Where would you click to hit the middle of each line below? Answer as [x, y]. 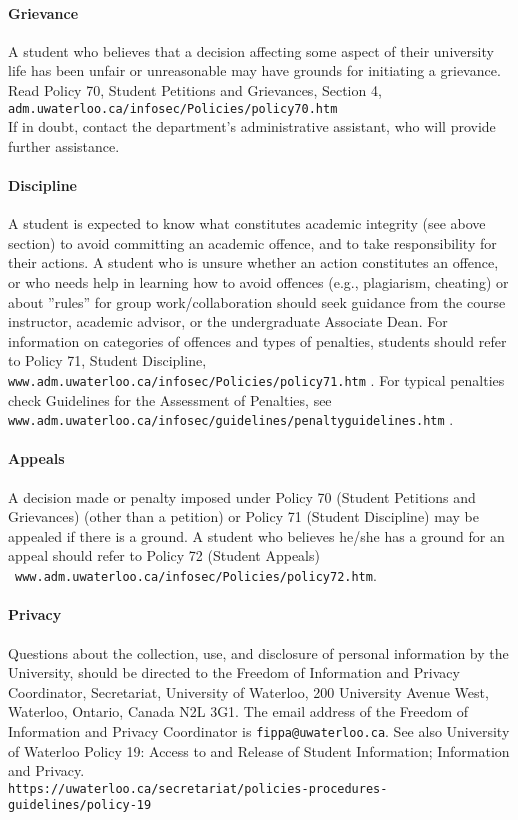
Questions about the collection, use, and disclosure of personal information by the [258, 652]
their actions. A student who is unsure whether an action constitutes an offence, [253, 262]
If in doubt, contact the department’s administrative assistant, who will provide [252, 126]
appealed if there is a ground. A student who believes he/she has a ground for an [256, 535]
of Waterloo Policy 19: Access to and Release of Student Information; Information [259, 750]
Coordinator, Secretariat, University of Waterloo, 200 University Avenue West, [248, 691]
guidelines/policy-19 [80, 805]
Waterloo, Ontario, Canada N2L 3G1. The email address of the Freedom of [238, 711]
